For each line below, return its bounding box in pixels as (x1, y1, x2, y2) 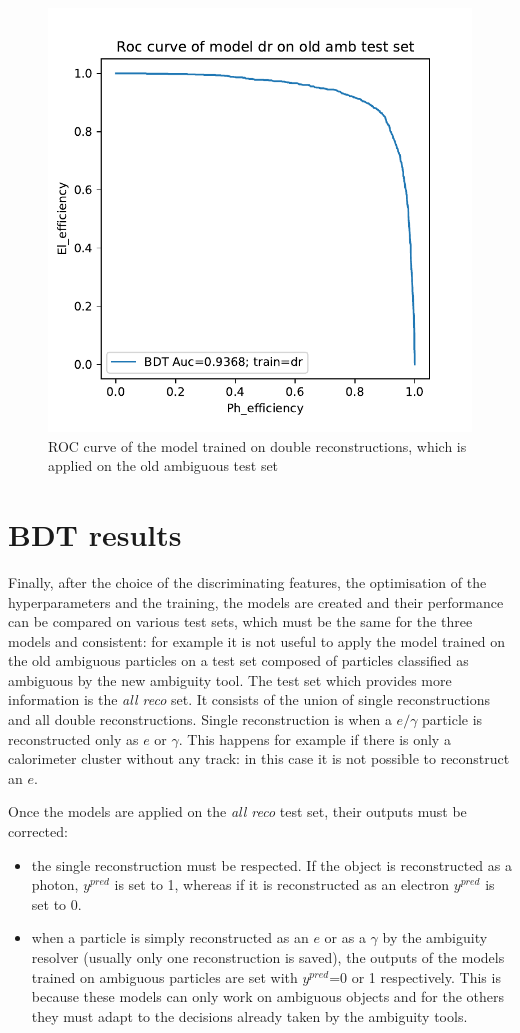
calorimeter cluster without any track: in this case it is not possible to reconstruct (8, 748, 510, 769)
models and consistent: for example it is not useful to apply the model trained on (8, 630, 506, 651)
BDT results (8, 513, 182, 554)
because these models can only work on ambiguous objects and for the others (31, 986, 505, 1007)
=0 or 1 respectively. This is (329, 966, 501, 987)
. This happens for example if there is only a (178, 728, 451, 749)
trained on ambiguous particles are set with (31, 966, 298, 987)
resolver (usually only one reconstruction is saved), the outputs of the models (31, 947, 505, 967)
